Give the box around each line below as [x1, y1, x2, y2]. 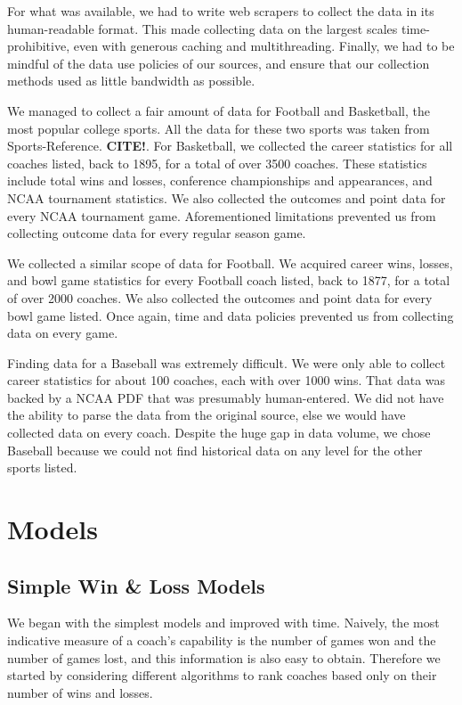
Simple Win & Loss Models [7, 571, 265, 599]
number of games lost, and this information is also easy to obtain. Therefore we [7, 648, 441, 667]
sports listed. [7, 458, 77, 477]
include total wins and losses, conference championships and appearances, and [7, 171, 433, 190]
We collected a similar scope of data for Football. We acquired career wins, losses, [7, 253, 453, 272]
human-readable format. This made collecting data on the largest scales [7, 19, 398, 37]
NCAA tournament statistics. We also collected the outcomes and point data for [7, 188, 446, 207]
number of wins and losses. [7, 683, 153, 701]
